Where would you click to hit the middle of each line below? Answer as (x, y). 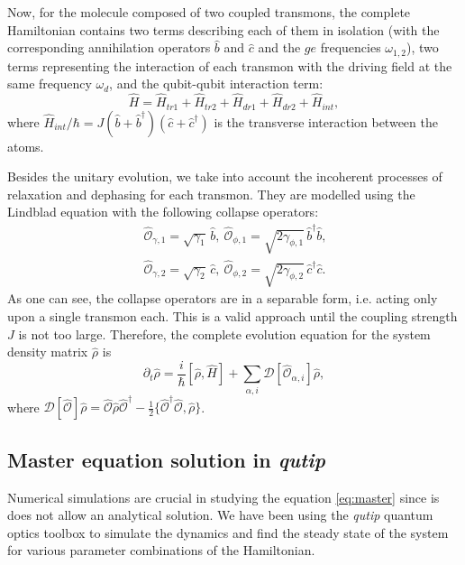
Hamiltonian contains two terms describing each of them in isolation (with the (223, 29)
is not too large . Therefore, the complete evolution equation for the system (224, 333)
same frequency (50, 83)
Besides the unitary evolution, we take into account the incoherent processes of (225, 176)
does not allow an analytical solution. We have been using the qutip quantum (220, 515)
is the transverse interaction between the (326, 121)
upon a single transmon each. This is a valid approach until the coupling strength (232, 316)
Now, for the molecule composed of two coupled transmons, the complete (209, 12)
